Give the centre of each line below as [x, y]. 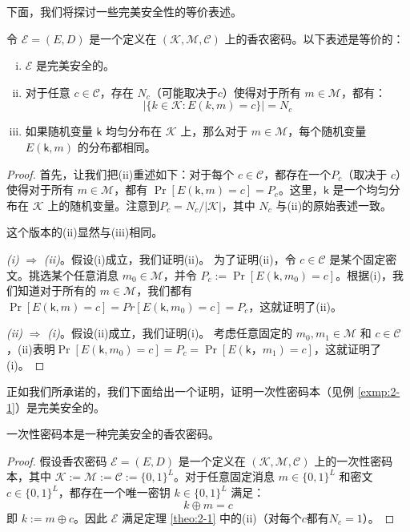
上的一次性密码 [354, 460]
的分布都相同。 [117, 146]
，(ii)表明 [31, 348]
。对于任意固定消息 [225, 476]
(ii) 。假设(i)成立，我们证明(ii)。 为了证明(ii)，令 [170, 258]
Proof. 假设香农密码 [57, 460]
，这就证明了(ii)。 [295, 306]
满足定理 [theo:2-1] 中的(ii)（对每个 [211, 517]
